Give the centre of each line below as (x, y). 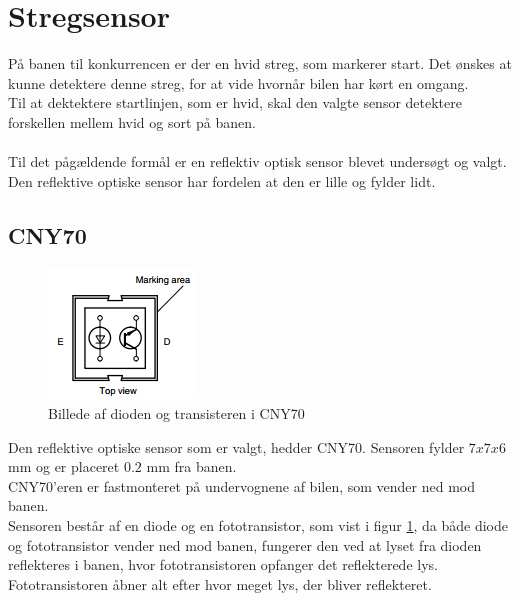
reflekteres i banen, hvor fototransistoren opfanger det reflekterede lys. (223, 564)
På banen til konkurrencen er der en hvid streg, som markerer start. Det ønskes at (260, 63)
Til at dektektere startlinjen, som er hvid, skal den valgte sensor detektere (235, 102)
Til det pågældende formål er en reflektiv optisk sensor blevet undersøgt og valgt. (257, 161)
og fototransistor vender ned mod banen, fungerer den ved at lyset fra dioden (245, 544)
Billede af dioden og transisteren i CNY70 (176, 413)
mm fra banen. (191, 466)
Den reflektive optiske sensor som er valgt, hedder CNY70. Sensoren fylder (236, 446)
